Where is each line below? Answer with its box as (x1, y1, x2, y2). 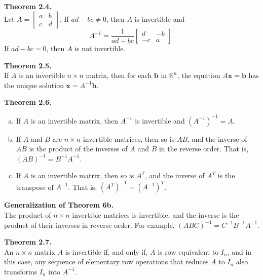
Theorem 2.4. (4, 1, 52, 11)
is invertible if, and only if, (65, 246, 148, 257)
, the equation (177, 70, 220, 81)
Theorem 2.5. (4, 60, 52, 70)
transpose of (16, 181, 54, 192)
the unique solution (4, 79, 64, 90)
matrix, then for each (86, 70, 152, 81)
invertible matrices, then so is (83, 133, 175, 144)
